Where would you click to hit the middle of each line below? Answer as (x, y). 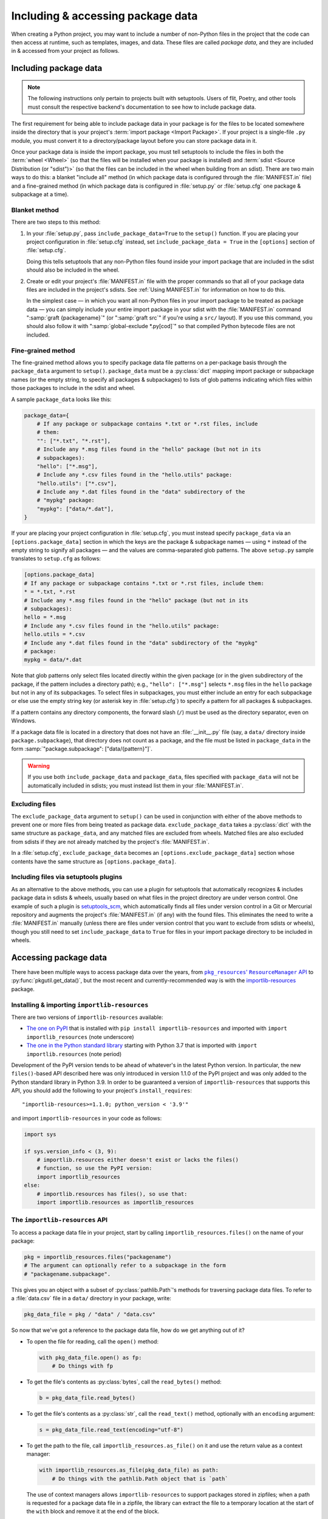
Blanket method (35, 210)
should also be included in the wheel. (73, 270)
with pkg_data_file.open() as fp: (91, 1357)
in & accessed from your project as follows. (65, 51)
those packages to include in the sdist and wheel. (73, 388)
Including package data (57, 68)
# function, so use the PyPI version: (94, 1168)
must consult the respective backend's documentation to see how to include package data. (142, 107)
